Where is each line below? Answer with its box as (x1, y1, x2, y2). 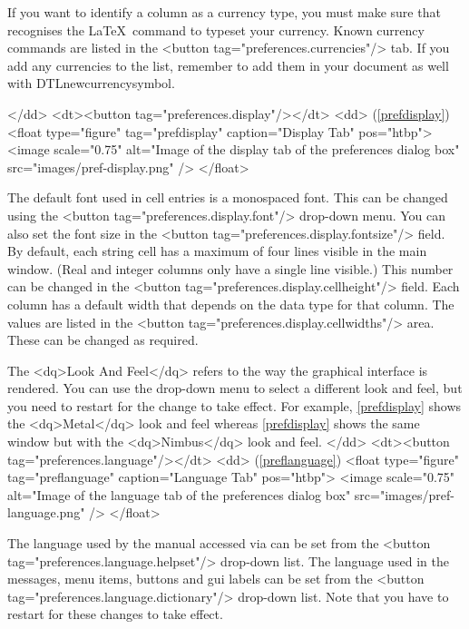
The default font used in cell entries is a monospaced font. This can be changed (7, 188, 448, 207)
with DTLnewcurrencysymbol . (7, 74, 175, 93)
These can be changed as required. (7, 330, 199, 349)
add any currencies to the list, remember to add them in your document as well (7, 55, 449, 74)
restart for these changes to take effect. (7, 604, 223, 624)
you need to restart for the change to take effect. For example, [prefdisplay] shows (7, 396, 462, 415)
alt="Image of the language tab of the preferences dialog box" (7, 485, 351, 504)
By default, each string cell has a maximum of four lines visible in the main (7, 241, 427, 260)
